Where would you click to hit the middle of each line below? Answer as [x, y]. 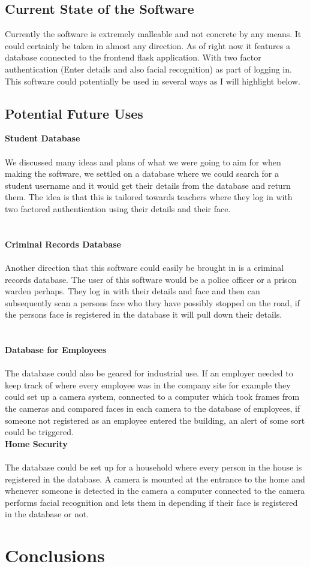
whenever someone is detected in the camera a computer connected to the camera [155, 491]
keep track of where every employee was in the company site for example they [148, 384]
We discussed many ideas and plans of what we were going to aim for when [143, 162]
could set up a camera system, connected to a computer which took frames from [152, 396]
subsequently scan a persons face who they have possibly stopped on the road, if [152, 302]
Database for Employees [56, 350]
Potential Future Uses [74, 113]
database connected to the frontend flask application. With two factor [133, 57]
